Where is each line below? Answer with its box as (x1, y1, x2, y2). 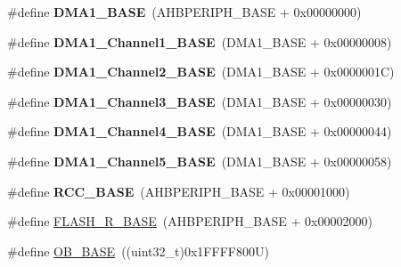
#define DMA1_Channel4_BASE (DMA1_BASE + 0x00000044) (7, 122, 392, 141)
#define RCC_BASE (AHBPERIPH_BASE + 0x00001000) (7, 182, 350, 200)
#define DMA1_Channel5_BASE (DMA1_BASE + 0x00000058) (7, 151, 392, 170)
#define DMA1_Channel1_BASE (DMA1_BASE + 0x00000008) (7, 32, 392, 51)
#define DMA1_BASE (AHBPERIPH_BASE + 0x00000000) (7, 3, 362, 20)
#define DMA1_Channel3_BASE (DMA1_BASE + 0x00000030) (7, 92, 392, 110)
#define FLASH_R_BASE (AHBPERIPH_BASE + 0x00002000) (7, 212, 372, 231)
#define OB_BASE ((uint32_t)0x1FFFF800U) (7, 241, 269, 260)
